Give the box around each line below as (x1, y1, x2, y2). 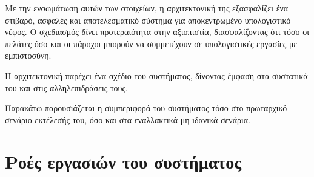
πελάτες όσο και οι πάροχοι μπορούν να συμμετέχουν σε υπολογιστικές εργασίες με (5, 37, 298, 50)
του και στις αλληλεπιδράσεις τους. (5, 81, 128, 94)
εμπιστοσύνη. (5, 49, 52, 62)
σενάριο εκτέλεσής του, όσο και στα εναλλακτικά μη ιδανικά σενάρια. (5, 113, 250, 126)
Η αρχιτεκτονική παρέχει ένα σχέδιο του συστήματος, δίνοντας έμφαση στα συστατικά (5, 69, 308, 82)
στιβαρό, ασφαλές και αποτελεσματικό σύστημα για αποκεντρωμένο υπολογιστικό (5, 13, 291, 26)
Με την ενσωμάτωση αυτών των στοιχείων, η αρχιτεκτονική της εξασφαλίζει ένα (5, 2, 289, 14)
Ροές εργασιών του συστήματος (5, 149, 241, 173)
